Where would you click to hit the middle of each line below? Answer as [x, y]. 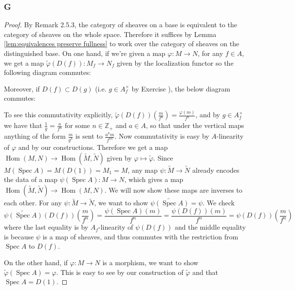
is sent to [89, 136]
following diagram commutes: [47, 72]
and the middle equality [210, 227]
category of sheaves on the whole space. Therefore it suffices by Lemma [110, 34]
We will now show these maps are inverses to [175, 190]
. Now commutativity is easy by [162, 136]
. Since [163, 157]
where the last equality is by [46, 227]
